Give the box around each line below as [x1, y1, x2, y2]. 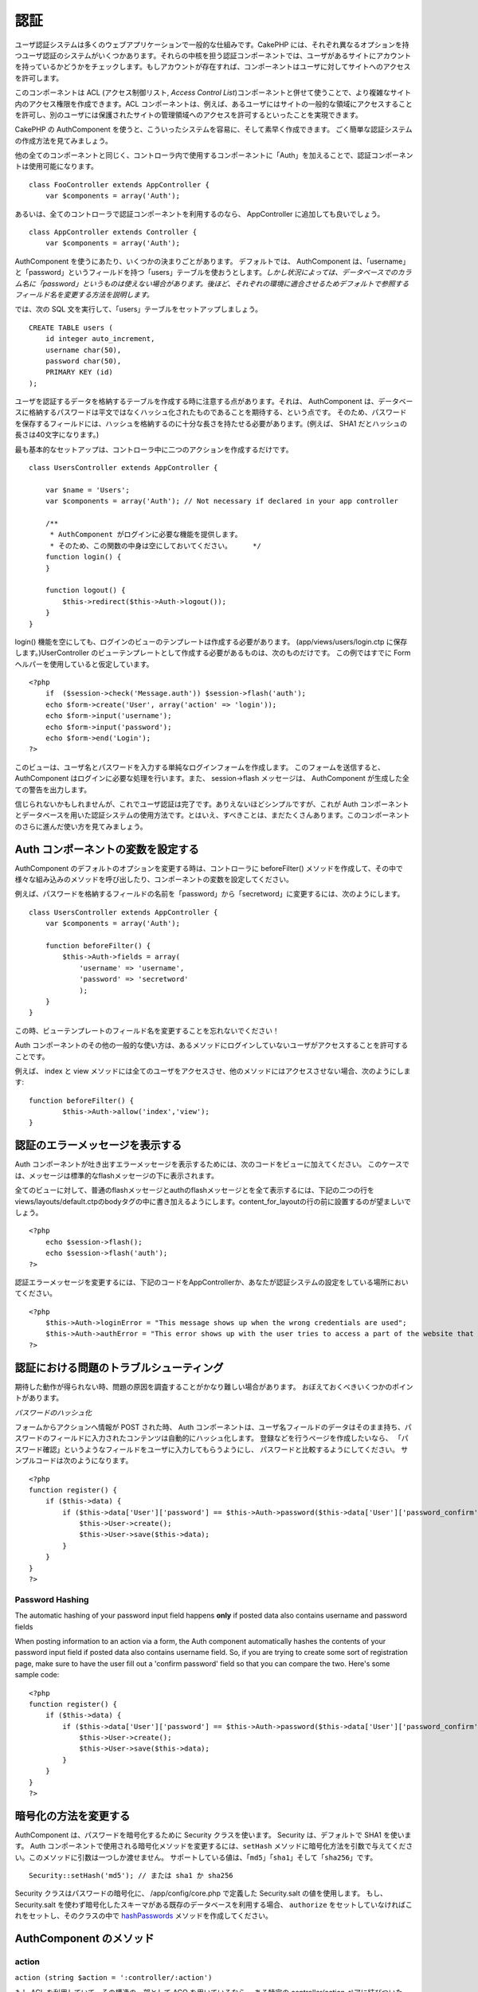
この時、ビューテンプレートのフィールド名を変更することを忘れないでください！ [14, 1025, 280, 1035]
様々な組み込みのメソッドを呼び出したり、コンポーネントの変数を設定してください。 [14, 875, 294, 884]
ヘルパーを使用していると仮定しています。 [14, 659, 154, 669]
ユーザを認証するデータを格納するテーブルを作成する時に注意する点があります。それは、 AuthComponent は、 [14, 397, 378, 406]
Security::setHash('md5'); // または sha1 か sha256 [29, 1871, 234, 1880]
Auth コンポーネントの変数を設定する [14, 842, 199, 856]
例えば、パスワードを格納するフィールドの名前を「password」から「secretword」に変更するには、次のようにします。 [14, 889, 405, 899]
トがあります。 [14, 1393, 64, 1402]
